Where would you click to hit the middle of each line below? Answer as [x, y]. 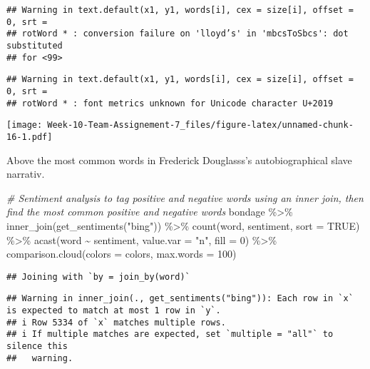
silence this [37, 346]
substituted [35, 45]
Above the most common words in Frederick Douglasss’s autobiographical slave [179, 160]
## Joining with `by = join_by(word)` [98, 277]
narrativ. [26, 174]
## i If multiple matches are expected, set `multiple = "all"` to [170, 334]
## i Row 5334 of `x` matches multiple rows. [116, 322]
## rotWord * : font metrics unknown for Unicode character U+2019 [170, 103]
